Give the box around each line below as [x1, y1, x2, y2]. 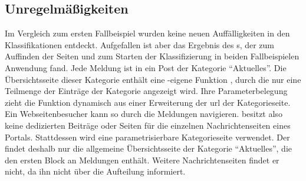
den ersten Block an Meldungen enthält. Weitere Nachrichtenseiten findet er [5, 153, 279, 166]
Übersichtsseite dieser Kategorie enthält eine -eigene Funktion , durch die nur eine [5, 73, 301, 85]
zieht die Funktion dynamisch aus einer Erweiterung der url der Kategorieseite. [5, 96, 291, 108]
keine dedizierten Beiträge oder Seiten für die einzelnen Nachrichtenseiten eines [5, 119, 291, 131]
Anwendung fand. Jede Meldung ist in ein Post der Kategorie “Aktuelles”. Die [5, 61, 287, 73]
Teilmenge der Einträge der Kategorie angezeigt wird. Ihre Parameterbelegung [5, 85, 288, 97]
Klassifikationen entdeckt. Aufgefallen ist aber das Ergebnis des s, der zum [5, 38, 275, 51]
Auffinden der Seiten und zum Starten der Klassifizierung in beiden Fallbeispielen [5, 50, 300, 62]
